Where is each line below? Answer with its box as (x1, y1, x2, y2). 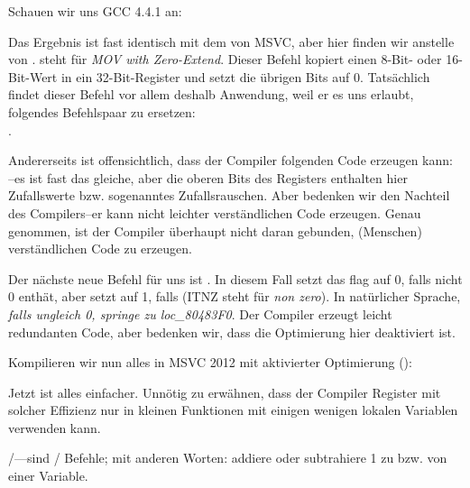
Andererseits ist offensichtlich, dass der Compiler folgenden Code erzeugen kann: (8, 151, 453, 170)
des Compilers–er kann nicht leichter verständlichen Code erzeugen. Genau (8, 203, 421, 222)
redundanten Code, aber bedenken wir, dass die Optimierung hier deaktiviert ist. (8, 322, 456, 341)
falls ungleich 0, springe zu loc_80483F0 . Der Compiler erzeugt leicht (8, 304, 392, 323)
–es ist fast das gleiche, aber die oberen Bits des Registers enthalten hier (8, 168, 408, 187)
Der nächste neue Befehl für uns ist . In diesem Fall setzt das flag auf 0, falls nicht (8, 269, 463, 288)
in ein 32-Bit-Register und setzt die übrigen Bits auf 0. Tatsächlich (60, 67, 430, 86)
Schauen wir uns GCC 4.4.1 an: (8, 2, 182, 20)
